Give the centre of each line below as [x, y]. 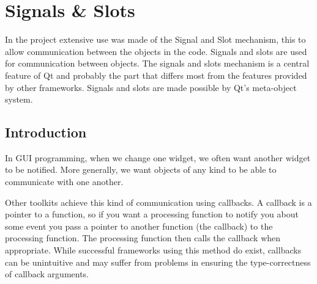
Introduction [46, 132]
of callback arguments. [47, 274]
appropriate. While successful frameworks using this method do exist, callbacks [153, 250]
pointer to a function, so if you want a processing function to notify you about [152, 214]
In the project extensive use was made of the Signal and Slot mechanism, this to [155, 39]
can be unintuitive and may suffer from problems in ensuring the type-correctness [158, 262]
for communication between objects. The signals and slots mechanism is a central [157, 63]
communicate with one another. [64, 182]
